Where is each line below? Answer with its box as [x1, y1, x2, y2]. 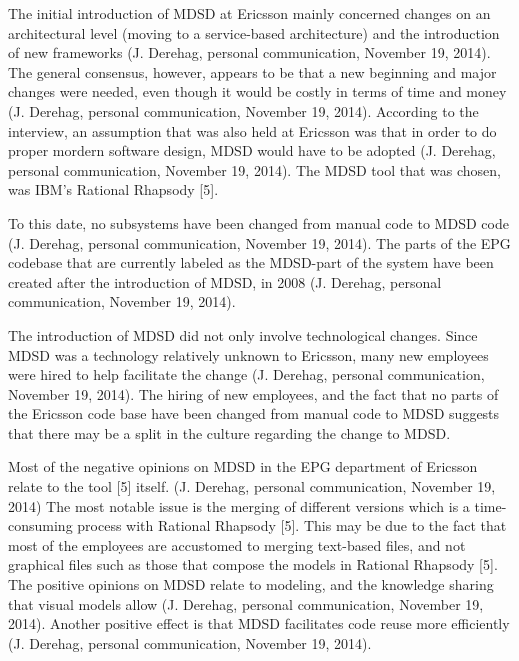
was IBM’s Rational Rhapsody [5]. [8, 179, 219, 200]
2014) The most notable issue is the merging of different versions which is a [8, 495, 470, 516]
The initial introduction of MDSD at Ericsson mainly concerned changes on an [8, 3, 491, 23]
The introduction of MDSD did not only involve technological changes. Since [8, 324, 478, 345]
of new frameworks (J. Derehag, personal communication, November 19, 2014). [8, 42, 491, 63]
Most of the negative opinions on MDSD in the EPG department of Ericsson [8, 456, 478, 477]
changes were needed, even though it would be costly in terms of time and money [8, 81, 507, 102]
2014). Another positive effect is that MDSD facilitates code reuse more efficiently [8, 613, 510, 634]
